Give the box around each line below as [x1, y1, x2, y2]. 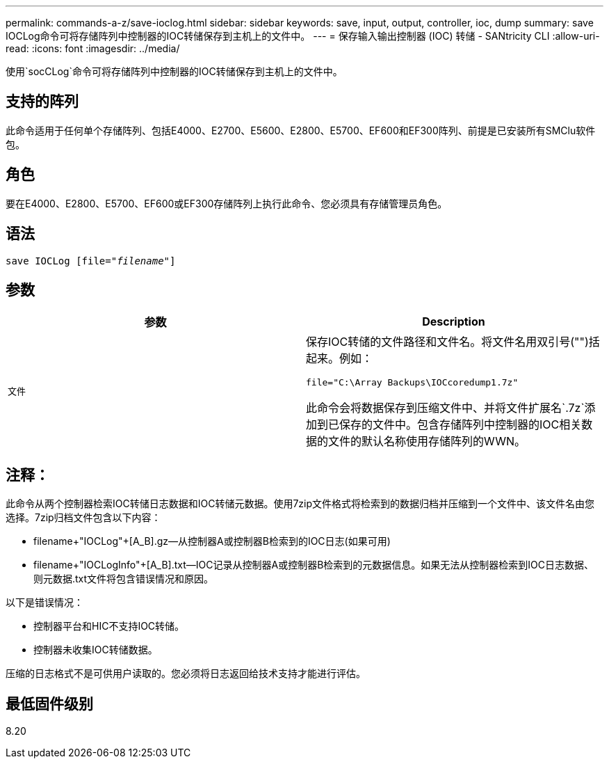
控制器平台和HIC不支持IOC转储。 [33, 620, 185, 632]
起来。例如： [306, 351, 373, 366]
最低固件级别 [6, 694, 93, 713]
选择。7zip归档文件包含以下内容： [6, 511, 161, 524]
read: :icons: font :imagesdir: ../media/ [6, 42, 180, 54]
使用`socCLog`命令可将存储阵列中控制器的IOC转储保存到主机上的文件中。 [6, 65, 343, 77]
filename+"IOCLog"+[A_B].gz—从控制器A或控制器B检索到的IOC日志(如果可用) [33, 535, 391, 548]
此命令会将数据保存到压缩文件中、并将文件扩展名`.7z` [306, 401, 585, 415]
